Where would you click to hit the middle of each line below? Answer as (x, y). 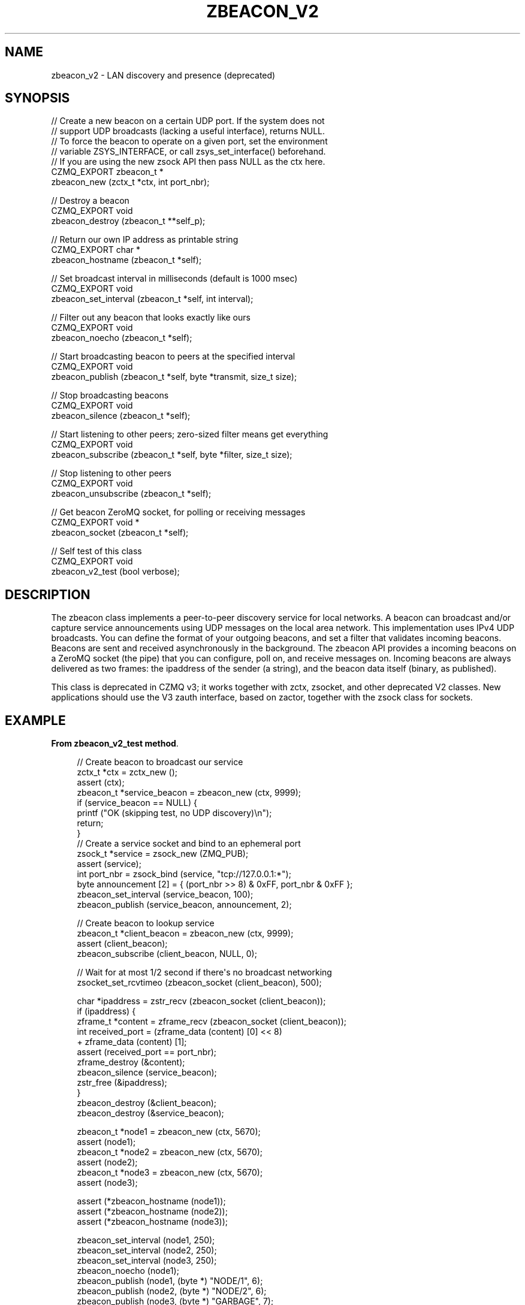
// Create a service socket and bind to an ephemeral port (189, 844)
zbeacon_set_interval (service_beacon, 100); (165, 895)
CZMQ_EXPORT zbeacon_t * (107, 172)
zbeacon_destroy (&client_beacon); (147, 1103)
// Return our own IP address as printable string (145, 240)
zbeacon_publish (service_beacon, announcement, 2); (184, 905)
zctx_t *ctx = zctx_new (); (127, 772)
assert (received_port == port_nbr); (147, 1052)
